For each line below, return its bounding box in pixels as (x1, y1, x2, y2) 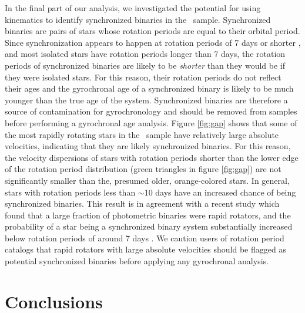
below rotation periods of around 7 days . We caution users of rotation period (5, 231, 284, 244)
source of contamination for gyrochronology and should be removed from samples (5, 105, 297, 117)
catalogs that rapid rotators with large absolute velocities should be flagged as (5, 243, 286, 255)
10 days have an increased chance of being (144, 186, 296, 198)
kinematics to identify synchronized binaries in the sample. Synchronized (5, 13, 271, 25)
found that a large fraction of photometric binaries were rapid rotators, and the (5, 208, 291, 221)
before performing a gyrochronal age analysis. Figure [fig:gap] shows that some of (5, 116, 297, 129)
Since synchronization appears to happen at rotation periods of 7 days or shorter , (5, 36, 301, 48)
